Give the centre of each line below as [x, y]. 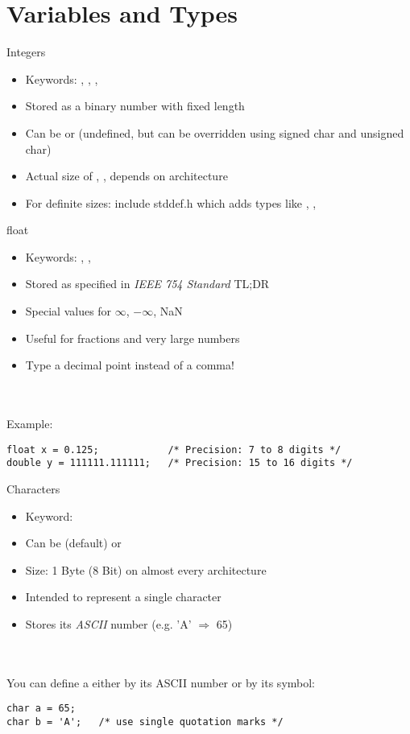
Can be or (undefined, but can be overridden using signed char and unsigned [215, 132]
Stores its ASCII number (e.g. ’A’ [108, 623]
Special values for [68, 311]
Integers [26, 52]
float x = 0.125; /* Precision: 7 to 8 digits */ [174, 449]
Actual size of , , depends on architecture [126, 176]
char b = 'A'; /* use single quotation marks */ [145, 722]
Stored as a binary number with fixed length [135, 106]
